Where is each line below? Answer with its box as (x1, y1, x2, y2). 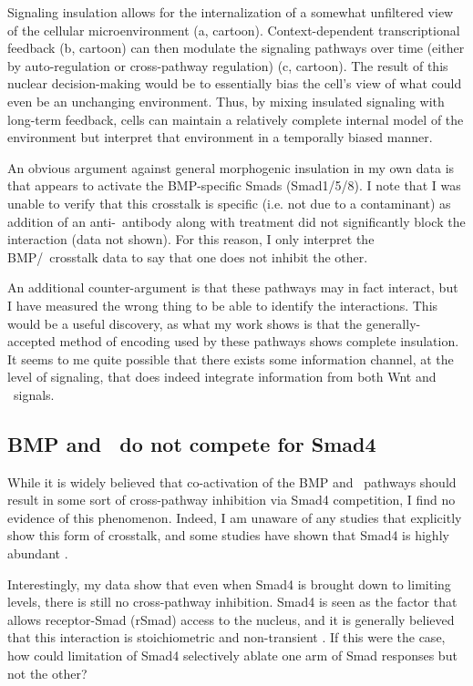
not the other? (7, 663, 87, 682)
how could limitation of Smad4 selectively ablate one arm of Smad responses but (7, 646, 458, 665)
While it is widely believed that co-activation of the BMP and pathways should (7, 472, 457, 491)
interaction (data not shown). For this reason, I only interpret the (7, 230, 375, 249)
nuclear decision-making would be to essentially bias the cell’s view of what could (7, 74, 462, 93)
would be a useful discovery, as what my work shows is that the (7, 313, 363, 333)
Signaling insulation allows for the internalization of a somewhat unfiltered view (7, 3, 454, 21)
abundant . (7, 544, 68, 563)
